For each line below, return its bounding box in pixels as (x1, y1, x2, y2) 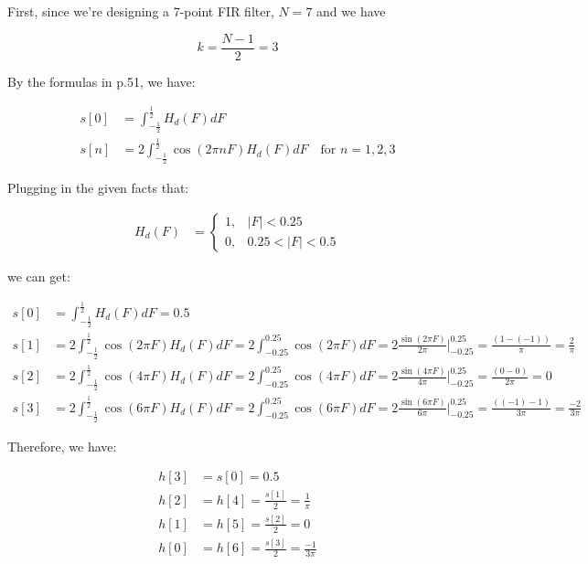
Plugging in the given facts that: (7, 178, 189, 197)
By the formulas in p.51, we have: (7, 71, 196, 90)
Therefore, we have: (7, 436, 117, 455)
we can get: (7, 267, 70, 285)
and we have (316, 2, 386, 20)
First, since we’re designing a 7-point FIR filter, (7, 2, 274, 20)
